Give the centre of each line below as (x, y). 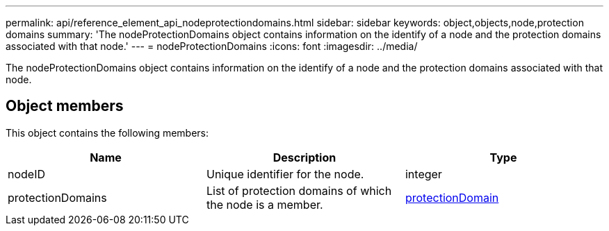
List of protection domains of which (299, 190)
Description (304, 157)
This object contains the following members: (107, 132)
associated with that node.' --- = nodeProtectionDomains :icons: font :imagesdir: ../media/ (212, 46)
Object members (65, 106)
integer (423, 174)
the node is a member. (265, 204)
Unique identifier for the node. (285, 174)
